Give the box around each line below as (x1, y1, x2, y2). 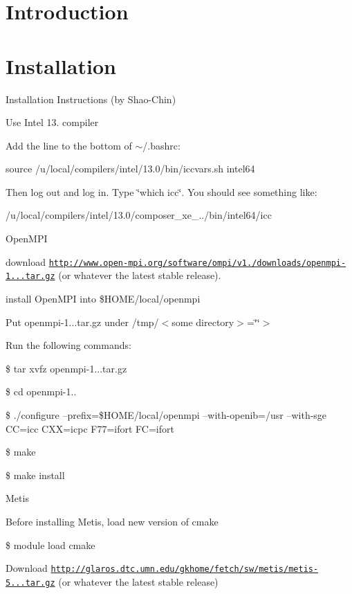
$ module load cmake (6, 537, 95, 552)
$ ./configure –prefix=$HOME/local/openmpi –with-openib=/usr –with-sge (6, 407, 327, 422)
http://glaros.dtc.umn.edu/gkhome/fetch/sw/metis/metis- (50, 564, 319, 575)
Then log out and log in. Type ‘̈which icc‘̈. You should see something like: (6, 184, 317, 199)
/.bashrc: (142, 138, 180, 152)
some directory (172, 314, 234, 329)
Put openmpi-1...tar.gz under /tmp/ (6, 314, 159, 329)
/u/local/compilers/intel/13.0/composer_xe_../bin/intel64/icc (6, 208, 272, 222)
